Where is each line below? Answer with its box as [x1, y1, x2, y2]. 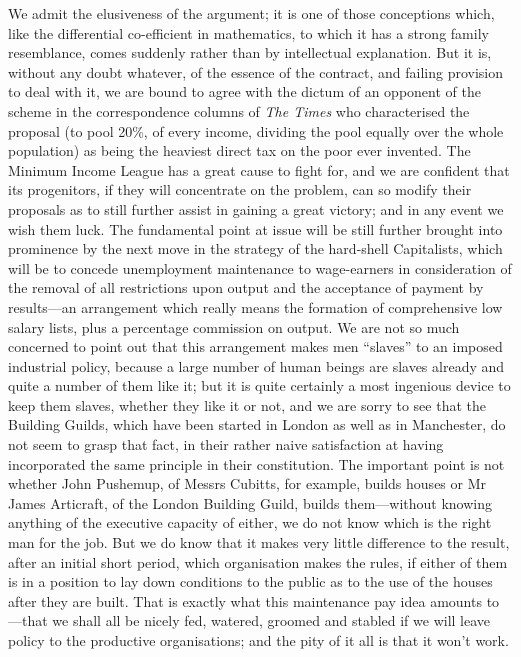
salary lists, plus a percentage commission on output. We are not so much [8, 316, 460, 337]
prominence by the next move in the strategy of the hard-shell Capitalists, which [8, 238, 503, 259]
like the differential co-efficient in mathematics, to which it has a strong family [8, 22, 489, 43]
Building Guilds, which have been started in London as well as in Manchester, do [8, 414, 506, 435]
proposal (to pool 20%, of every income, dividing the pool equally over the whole [8, 120, 504, 141]
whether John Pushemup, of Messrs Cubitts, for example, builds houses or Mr [8, 473, 487, 494]
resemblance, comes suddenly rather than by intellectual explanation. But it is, [8, 42, 492, 63]
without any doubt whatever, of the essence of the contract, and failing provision [8, 61, 504, 82]
